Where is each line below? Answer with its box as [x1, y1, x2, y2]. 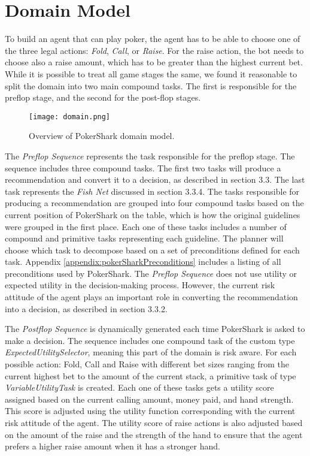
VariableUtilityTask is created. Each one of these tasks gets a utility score [5, 381, 274, 394]
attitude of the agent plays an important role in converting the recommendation [5, 291, 298, 303]
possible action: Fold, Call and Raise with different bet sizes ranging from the [5, 358, 289, 370]
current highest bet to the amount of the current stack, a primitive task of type [5, 369, 296, 382]
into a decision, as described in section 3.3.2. [5, 302, 168, 315]
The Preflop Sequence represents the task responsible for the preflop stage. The [5, 149, 295, 162]
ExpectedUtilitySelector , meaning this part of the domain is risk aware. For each [5, 346, 297, 358]
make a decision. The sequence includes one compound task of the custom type [5, 334, 295, 346]
